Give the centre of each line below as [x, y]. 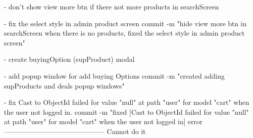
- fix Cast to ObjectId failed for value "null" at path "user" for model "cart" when [127, 102]
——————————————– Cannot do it [75, 131]
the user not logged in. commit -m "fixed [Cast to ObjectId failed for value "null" [126, 112]
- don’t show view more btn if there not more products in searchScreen [112, 6]
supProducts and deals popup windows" [64, 85]
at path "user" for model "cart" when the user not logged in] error [103, 121]
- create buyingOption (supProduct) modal [69, 59]
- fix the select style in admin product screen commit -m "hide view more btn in [125, 23]
